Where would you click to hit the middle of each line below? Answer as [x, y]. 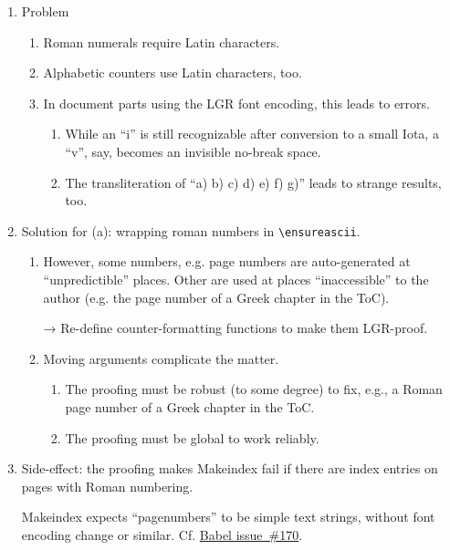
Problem [45, 11]
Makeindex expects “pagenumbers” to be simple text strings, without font [228, 517]
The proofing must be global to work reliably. [192, 437]
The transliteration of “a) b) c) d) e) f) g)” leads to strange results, [253, 182]
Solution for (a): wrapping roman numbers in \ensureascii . [191, 230]
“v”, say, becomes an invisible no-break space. [193, 151]
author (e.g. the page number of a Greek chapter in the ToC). [216, 297]
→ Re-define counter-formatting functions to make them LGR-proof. [235, 328]
